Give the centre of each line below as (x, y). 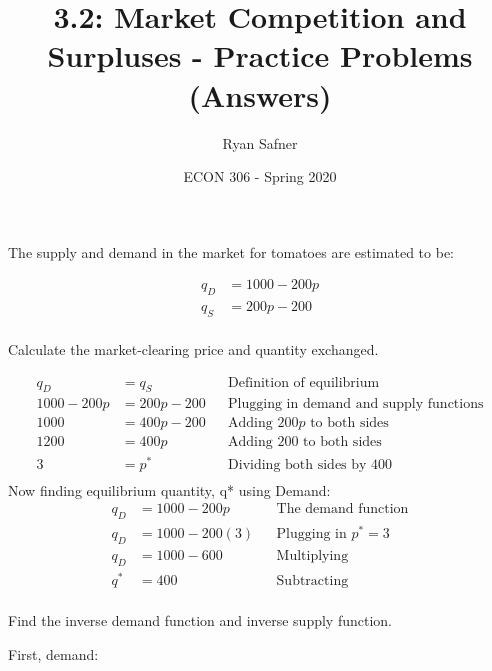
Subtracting (312, 580)
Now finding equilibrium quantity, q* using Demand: (169, 489)
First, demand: (53, 653)
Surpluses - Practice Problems (260, 55)
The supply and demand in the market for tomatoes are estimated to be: (231, 251)
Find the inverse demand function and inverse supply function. (200, 619)
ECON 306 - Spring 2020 (260, 176)
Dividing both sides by (297, 464)
